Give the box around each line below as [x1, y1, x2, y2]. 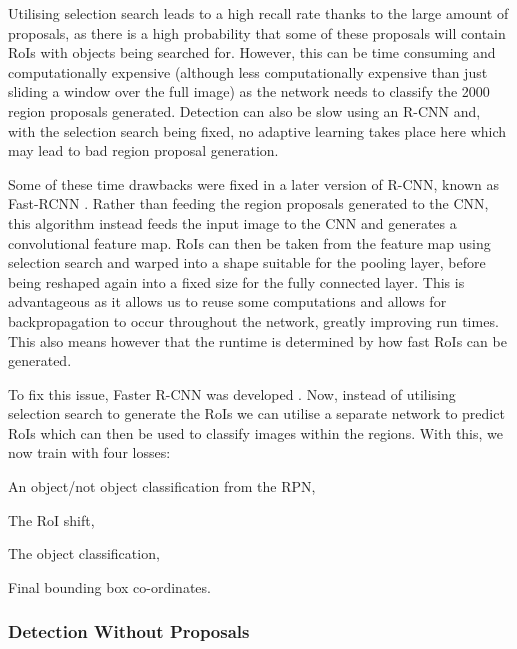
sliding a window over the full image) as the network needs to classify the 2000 [8, 81, 490, 102]
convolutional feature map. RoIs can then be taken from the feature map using [8, 232, 491, 253]
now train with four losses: [8, 442, 171, 463]
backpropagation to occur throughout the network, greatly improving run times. [8, 310, 499, 331]
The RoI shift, [8, 509, 95, 530]
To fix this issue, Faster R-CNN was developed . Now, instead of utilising [8, 383, 456, 404]
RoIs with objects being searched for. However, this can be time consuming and [8, 42, 496, 63]
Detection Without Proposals [8, 619, 250, 644]
